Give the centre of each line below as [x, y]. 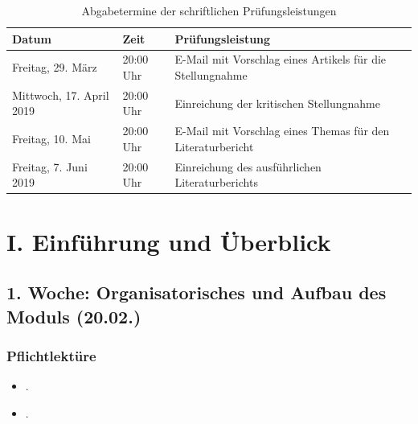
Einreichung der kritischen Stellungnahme [277, 103]
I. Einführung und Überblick [169, 241]
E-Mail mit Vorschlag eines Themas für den [282, 131]
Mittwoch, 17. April [61, 95]
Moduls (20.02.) [74, 316]
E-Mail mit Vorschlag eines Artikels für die [281, 59]
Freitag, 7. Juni [50, 166]
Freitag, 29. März [55, 67]
